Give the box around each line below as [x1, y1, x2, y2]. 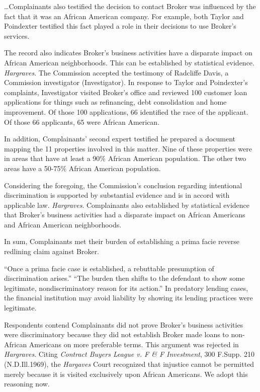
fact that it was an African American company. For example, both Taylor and [4, 11, 244, 21]
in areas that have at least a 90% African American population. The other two [4, 153, 246, 164]
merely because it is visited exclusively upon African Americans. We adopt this [4, 368, 248, 379]
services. [4, 30, 30, 41]
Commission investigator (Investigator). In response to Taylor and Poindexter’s [4, 77, 248, 88]
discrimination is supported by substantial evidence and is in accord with [4, 190, 230, 200]
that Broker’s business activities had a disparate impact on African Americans [4, 209, 245, 220]
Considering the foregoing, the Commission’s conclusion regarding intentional [4, 180, 242, 190]
